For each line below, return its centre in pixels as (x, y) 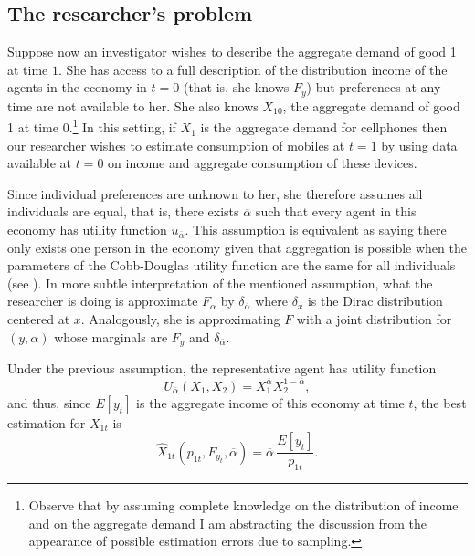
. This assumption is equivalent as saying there (316, 230)
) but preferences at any (374, 87)
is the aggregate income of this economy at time (270, 402)
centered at (39, 319)
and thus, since (49, 402)
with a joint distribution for (374, 319)
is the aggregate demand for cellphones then (324, 127)
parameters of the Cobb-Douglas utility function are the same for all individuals (232, 265)
